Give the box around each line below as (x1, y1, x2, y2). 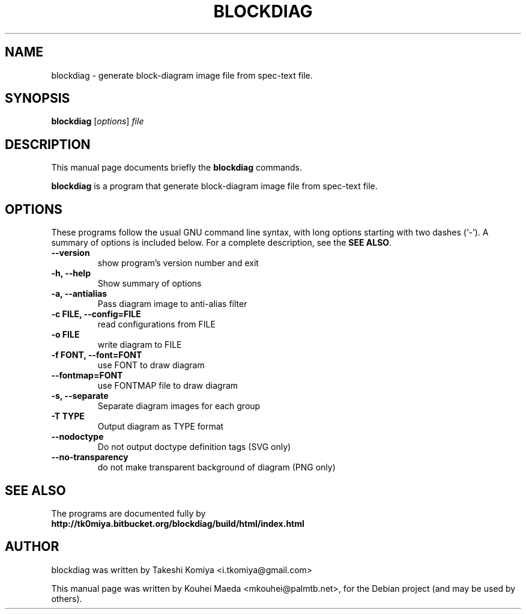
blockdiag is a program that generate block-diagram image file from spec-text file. (51, 181, 378, 192)
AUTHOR (5, 539, 59, 555)
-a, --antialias (51, 288, 107, 299)
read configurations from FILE (97, 319, 216, 330)
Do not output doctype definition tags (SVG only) (97, 442, 291, 452)
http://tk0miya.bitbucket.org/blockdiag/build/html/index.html (51, 518, 304, 529)
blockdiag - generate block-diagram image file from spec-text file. (51, 70, 313, 81)
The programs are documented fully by (51, 508, 206, 518)
